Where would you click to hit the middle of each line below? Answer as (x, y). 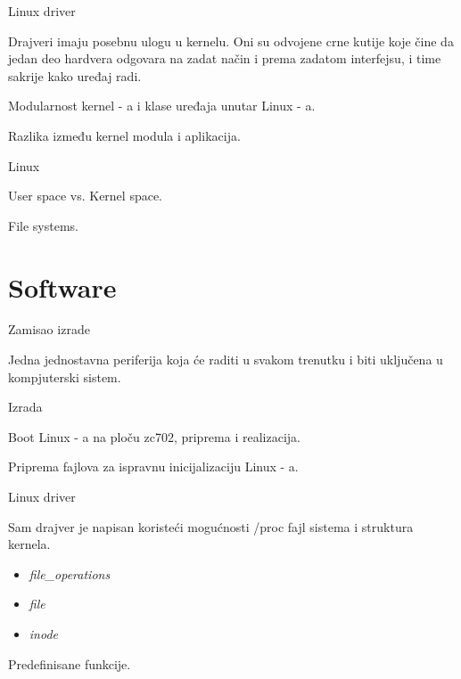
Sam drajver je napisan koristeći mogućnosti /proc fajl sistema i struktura (211, 526)
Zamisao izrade (49, 329)
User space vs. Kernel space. (86, 196)
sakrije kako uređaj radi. (75, 75)
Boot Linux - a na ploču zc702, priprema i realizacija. (154, 436)
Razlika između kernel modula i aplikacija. (124, 135)
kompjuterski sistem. (65, 376)
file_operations (70, 573)
